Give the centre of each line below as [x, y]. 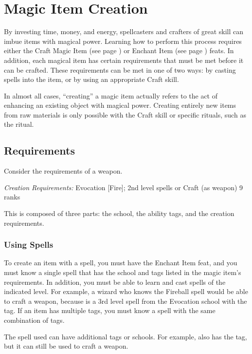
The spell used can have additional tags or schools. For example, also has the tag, [126, 336]
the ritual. [19, 124]
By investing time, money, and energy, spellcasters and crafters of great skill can [124, 31]
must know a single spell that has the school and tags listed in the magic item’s [123, 272]
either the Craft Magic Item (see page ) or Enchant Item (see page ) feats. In [119, 50]
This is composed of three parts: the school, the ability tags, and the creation [119, 213]
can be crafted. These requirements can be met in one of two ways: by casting [120, 69]
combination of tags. [34, 320]
